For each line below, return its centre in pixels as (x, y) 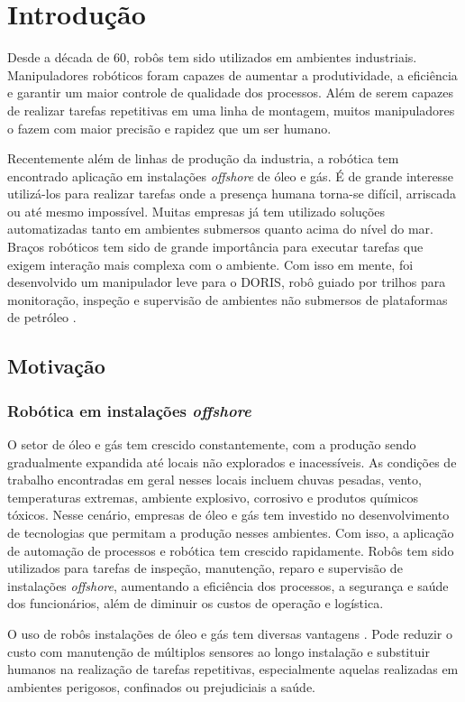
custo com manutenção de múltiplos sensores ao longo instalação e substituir (219, 651)
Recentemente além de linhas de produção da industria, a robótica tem (203, 158)
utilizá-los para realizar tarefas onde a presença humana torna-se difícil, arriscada (232, 194)
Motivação (56, 366)
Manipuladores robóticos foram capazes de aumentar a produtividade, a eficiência (232, 74)
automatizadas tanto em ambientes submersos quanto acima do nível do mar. (220, 229)
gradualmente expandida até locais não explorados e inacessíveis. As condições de (232, 462)
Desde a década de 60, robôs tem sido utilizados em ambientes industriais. (212, 57)
